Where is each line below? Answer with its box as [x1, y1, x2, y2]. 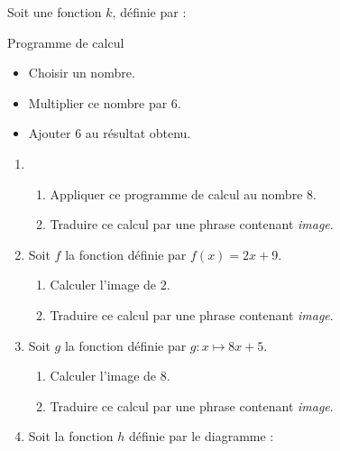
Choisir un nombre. [28, 63, 135, 82]
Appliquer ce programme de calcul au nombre [50, 184, 303, 203]
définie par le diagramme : [128, 427, 274, 446]
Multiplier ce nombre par [28, 93, 168, 112]
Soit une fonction [7, 3, 102, 21]
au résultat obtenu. [85, 124, 191, 143]
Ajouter [28, 124, 71, 143]
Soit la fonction [28, 427, 114, 446]
